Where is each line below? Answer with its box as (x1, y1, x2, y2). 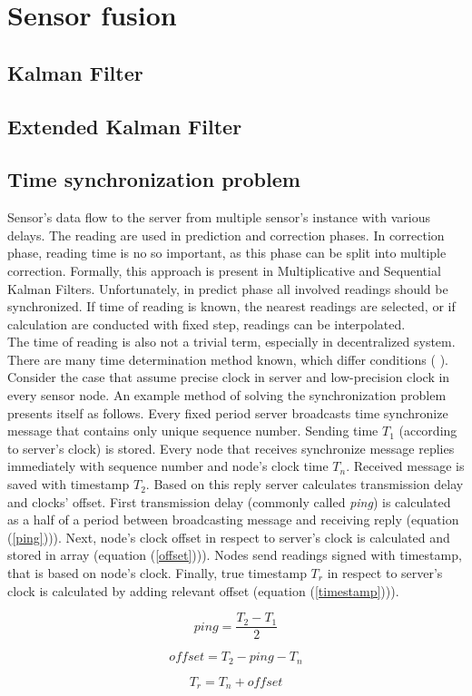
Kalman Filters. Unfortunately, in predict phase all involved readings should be (7, 279, 448, 298)
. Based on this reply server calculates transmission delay (145, 475, 464, 494)
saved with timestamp (7, 475, 130, 494)
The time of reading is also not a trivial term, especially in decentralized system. (7, 332, 456, 351)
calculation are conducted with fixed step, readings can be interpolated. (7, 314, 406, 333)
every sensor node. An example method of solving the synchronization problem (7, 386, 447, 405)
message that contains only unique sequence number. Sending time (7, 421, 379, 440)
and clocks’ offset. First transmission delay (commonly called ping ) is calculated (7, 492, 451, 511)
